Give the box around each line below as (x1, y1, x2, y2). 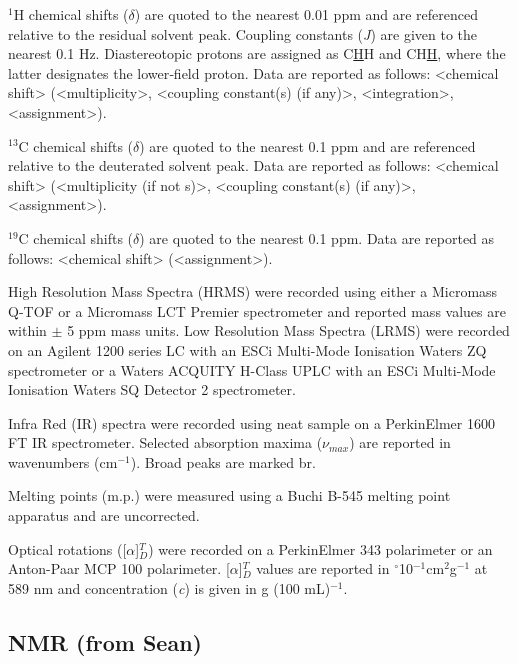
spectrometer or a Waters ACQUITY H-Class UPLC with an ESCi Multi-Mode (8, 359, 496, 380)
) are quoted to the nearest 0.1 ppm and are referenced (139, 135, 476, 156)
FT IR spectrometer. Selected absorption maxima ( (8, 432, 323, 453)
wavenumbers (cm (8, 451, 118, 472)
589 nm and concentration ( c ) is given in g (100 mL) (8, 577, 331, 598)
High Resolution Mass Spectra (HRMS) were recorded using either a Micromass (8, 281, 498, 302)
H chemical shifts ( (13, 4, 129, 24)
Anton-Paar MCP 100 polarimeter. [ (8, 558, 230, 579)
